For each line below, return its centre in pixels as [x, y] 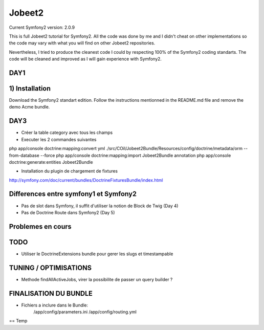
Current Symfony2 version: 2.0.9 [42, 27]
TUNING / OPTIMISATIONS [50, 268]
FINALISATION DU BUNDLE [51, 293]
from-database [24, 155]
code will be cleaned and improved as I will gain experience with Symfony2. [85, 59]
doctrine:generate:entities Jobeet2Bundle [51, 162]
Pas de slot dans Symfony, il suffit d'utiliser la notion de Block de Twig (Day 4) [100, 206]
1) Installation [30, 88]
